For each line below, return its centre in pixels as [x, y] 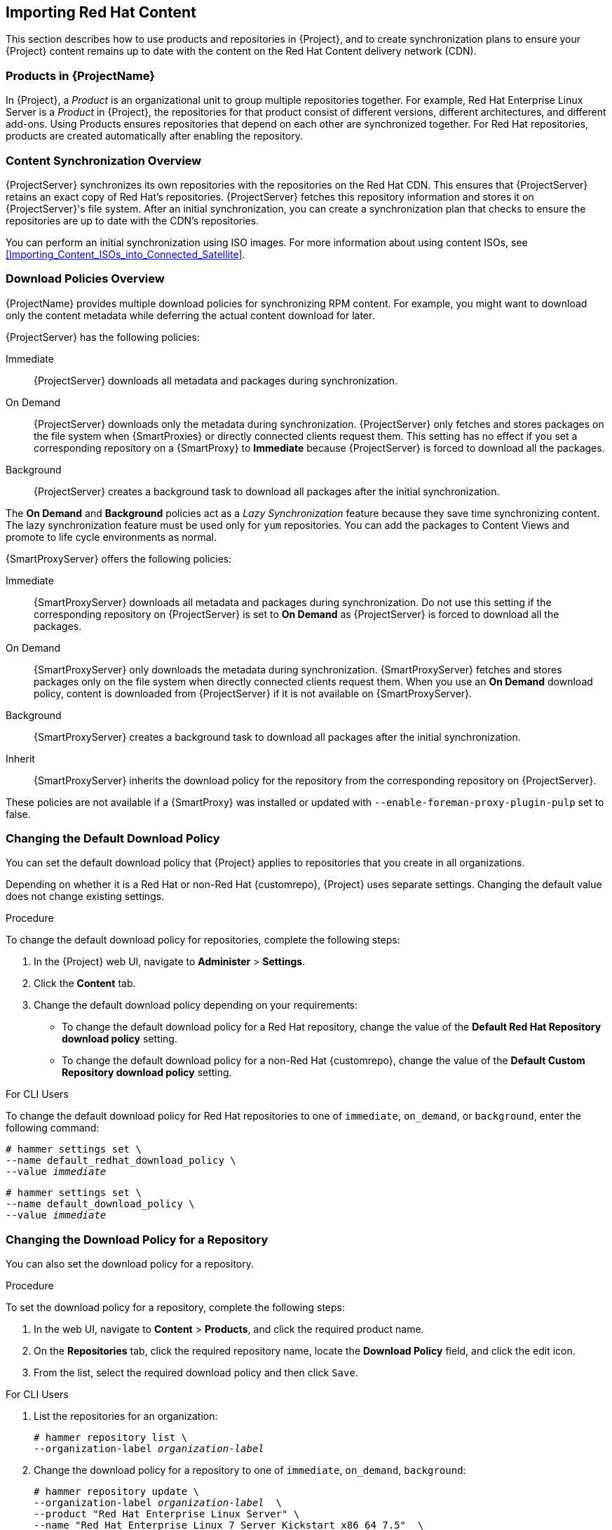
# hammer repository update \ [117, 1492]
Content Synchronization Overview [104, 160]
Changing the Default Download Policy [113, 839]
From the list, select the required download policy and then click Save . [196, 1373]
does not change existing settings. [85, 897]
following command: [53, 1128]
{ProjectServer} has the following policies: [103, 337]
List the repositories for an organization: [126, 1416]
